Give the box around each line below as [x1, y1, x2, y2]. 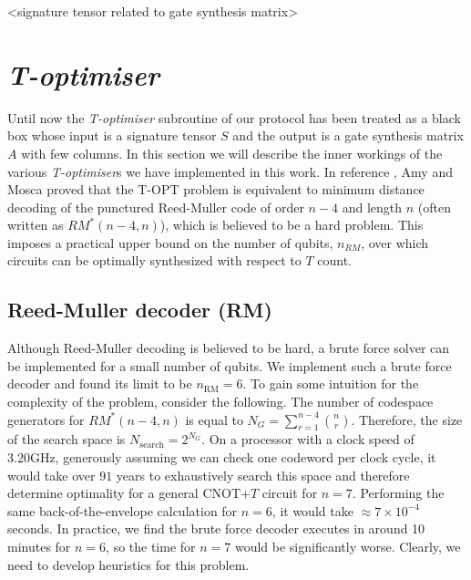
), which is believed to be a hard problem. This [159, 215, 424, 234]
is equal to [185, 409, 243, 429]
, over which [361, 233, 429, 252]
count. [317, 251, 353, 270]
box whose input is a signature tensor [7, 126, 217, 145]
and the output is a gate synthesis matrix [232, 126, 464, 145]
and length [342, 197, 403, 216]
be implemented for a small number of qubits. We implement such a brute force [7, 356, 452, 375]
